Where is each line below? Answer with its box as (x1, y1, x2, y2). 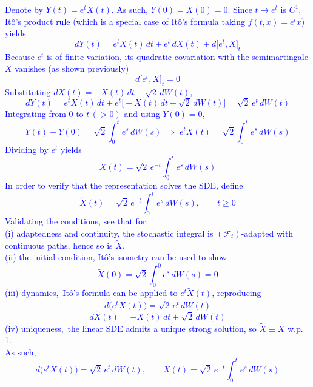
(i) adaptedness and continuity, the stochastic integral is (5, 226, 214, 239)
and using (124, 107, 160, 120)
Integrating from (5, 107, 66, 120)
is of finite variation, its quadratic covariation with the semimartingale (47, 50, 308, 62)
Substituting (5, 85, 51, 98)
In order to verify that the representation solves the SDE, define (5, 179, 243, 192)
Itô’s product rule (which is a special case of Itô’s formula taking (5, 15, 245, 27)
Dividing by (5, 143, 49, 156)
